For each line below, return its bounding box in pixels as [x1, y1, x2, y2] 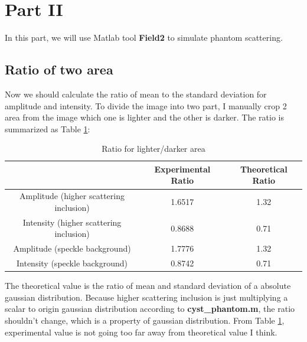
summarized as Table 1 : [5, 122, 90, 135]
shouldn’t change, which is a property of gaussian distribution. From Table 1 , [5, 314, 285, 326]
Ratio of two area [5, 60, 113, 79]
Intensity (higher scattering [22, 216, 122, 228]
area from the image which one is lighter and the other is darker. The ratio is [5, 111, 284, 123]
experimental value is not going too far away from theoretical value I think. [5, 325, 277, 338]
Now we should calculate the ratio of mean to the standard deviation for [5, 87, 267, 100]
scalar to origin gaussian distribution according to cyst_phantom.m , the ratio [5, 302, 295, 315]
